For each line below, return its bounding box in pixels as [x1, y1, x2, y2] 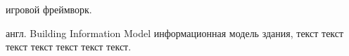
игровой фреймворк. [6, 2, 92, 16]
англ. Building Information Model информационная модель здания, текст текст [6, 25, 344, 40]
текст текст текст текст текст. [6, 39, 132, 54]
